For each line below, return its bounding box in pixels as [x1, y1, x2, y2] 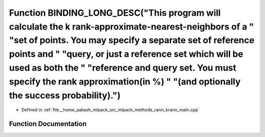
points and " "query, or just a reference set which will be [9, 49, 243, 60]
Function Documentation [9, 120, 87, 128]
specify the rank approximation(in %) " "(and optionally [9, 76, 241, 87]
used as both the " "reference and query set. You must [9, 62, 237, 73]
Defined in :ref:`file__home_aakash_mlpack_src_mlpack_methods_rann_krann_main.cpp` [21, 107, 200, 113]
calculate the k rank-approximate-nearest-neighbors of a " [9, 21, 254, 32]
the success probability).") [9, 90, 121, 101]
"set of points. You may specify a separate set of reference [9, 35, 255, 46]
